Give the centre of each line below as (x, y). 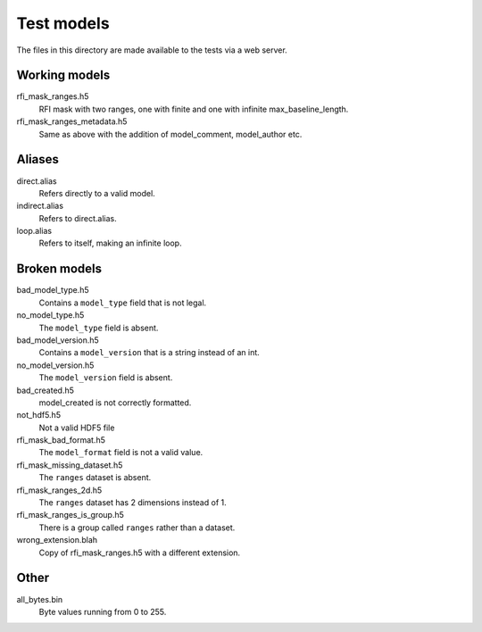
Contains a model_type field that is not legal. (123, 303)
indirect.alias (40, 206)
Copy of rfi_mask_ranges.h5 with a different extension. (140, 553)
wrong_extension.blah (57, 540)
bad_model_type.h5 (53, 290)
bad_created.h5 (46, 390)
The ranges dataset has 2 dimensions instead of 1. (133, 503)
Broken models (59, 269)
